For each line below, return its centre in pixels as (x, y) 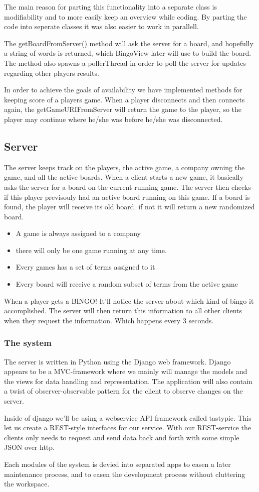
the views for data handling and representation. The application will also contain (128, 381)
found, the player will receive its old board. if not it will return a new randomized (129, 207)
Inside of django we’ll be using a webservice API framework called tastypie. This (128, 417)
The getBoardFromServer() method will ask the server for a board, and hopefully (129, 43)
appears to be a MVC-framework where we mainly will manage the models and (126, 371)
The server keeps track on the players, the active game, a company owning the (124, 167)
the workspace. (27, 484)
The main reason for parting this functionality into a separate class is (110, 7)
